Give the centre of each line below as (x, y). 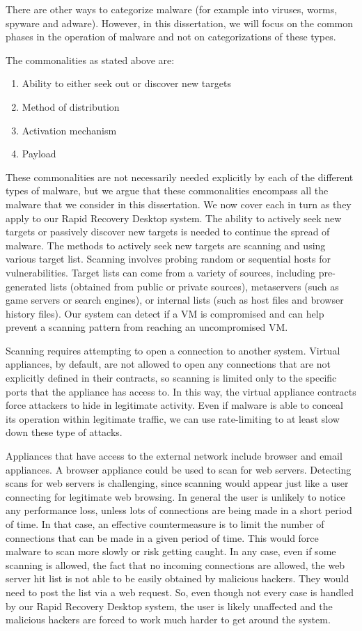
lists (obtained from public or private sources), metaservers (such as (194, 286)
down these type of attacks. (64, 432)
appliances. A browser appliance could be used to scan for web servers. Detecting (179, 469)
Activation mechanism (69, 130)
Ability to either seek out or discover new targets (126, 83)
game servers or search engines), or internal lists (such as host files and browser (175, 300)
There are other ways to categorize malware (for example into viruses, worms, (172, 9)
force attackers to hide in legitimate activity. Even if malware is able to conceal (174, 405)
